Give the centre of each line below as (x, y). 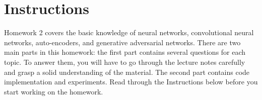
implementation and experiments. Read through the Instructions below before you (131, 82)
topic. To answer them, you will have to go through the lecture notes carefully (125, 62)
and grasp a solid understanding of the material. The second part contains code (127, 72)
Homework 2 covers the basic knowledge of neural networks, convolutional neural (129, 32)
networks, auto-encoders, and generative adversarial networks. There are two (122, 42)
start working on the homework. (54, 91)
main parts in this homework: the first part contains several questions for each (125, 52)
